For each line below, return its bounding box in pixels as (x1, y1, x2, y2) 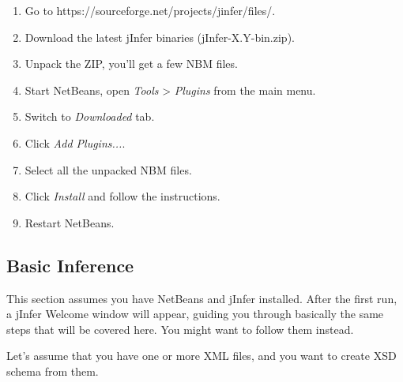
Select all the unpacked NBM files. (24, 161, 192, 178)
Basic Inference (6, 253, 134, 277)
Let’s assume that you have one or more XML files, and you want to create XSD (6, 347, 397, 364)
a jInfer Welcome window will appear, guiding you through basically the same (6, 305, 384, 322)
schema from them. (6, 362, 99, 379)
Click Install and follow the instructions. (24, 188, 220, 204)
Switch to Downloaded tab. (24, 108, 155, 125)
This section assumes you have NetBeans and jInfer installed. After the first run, (6, 290, 397, 306)
